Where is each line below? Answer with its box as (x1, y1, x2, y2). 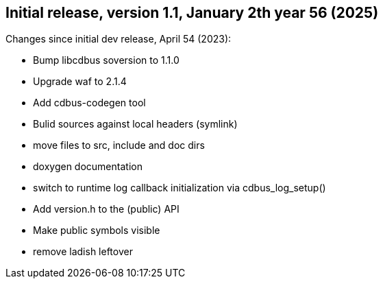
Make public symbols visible (33, 224, 160, 237)
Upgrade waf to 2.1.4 (33, 75, 127, 88)
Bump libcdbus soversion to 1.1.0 (33, 54, 180, 67)
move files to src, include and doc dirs (33, 139, 205, 152)
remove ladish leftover (33, 246, 133, 258)
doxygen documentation (33, 161, 143, 173)
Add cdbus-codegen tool (33, 97, 146, 109)
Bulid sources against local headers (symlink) (33, 118, 238, 130)
